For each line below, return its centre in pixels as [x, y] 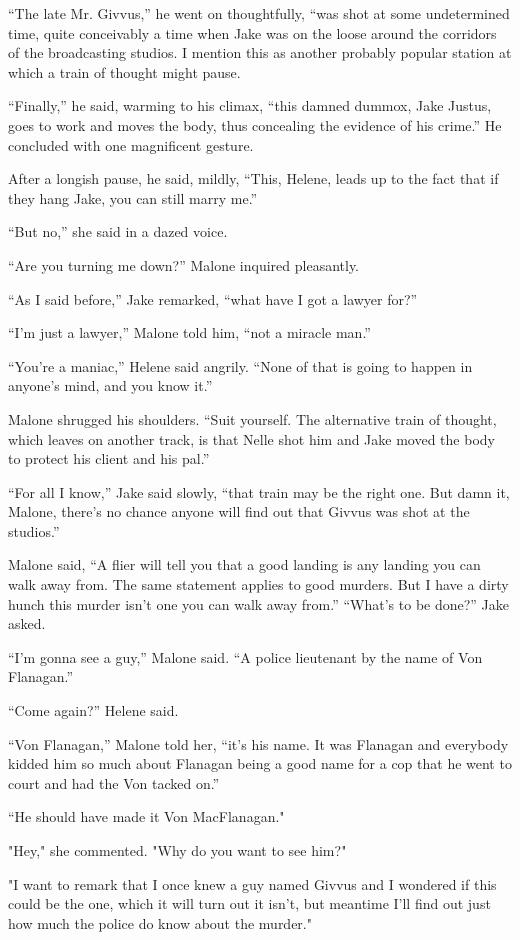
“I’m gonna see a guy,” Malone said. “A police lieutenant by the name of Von [245, 656]
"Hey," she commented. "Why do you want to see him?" [177, 850]
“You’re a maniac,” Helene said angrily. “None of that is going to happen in [240, 365]
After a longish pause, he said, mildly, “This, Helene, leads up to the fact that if [253, 178]
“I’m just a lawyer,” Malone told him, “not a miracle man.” [189, 332]
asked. [27, 623]
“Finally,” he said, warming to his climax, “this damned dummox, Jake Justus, [250, 105]
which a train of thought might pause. [124, 71]
